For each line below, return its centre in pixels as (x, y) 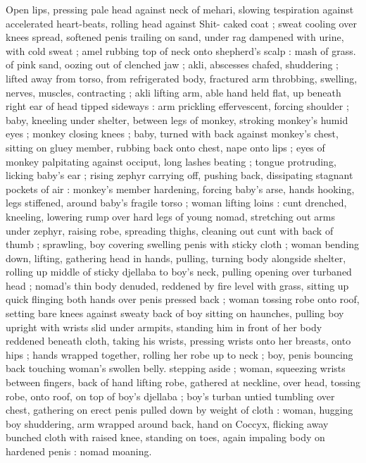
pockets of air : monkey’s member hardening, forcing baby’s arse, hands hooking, (180, 189)
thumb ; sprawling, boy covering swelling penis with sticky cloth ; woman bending (183, 244)
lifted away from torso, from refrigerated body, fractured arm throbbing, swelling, (182, 78)
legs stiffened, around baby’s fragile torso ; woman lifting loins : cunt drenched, (176, 203)
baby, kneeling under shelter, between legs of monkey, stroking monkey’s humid (177, 119)
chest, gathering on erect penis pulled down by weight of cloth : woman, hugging (179, 410)
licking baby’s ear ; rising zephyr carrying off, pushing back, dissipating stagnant (179, 175)
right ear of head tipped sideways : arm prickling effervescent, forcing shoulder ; (177, 106)
